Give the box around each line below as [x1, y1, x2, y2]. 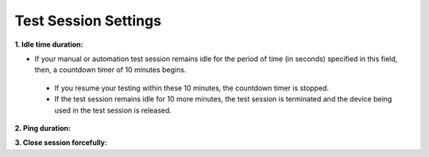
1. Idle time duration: [14, 40, 83, 49]
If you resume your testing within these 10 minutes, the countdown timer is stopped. [54, 83, 330, 93]
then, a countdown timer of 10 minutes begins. [34, 65, 187, 75]
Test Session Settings [14, 12, 162, 29]
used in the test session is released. [54, 105, 172, 115]
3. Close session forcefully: [14, 138, 107, 147]
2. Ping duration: [14, 123, 71, 132]
